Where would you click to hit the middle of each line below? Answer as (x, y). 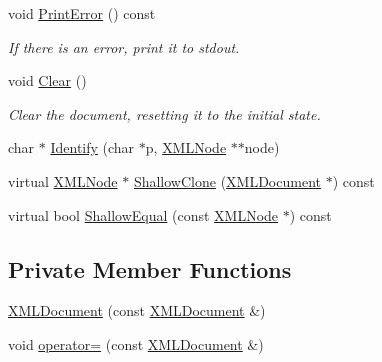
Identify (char (92, 147)
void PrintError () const (82, 13)
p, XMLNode (186, 147)
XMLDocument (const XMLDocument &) (137, 310)
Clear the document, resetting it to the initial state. (164, 113)
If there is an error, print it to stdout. (124, 46)
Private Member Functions (150, 268)
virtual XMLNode (63, 180)
